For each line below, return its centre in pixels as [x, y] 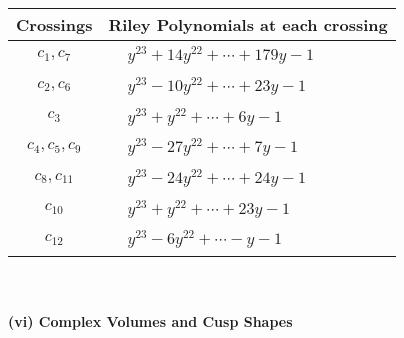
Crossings [54, 24]
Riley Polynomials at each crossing [248, 24]
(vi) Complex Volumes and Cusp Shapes [150, 320]
